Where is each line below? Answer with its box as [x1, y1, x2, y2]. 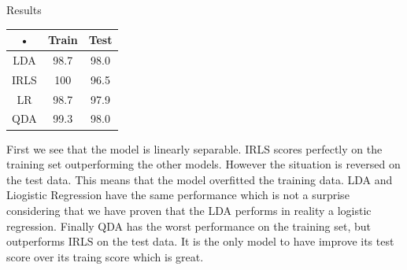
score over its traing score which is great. [6, 248, 204, 264]
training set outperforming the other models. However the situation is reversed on [6, 156, 401, 172]
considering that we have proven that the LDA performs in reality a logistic [6, 202, 372, 218]
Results [6, 2, 42, 17]
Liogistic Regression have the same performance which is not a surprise [6, 187, 350, 203]
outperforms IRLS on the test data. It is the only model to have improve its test [6, 233, 394, 250]
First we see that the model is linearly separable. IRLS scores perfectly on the [6, 140, 383, 157]
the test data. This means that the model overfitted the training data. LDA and [6, 171, 393, 187]
